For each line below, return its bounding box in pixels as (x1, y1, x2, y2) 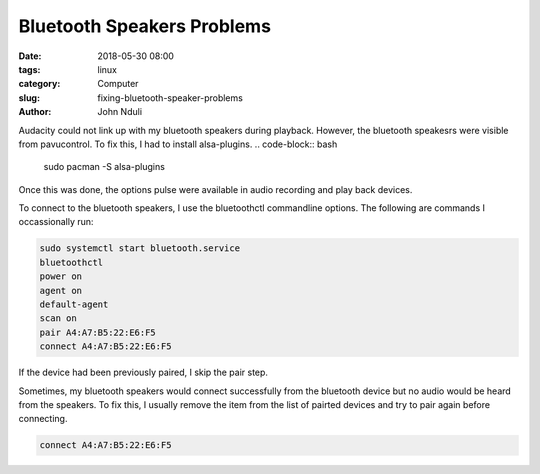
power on (39, 271, 83, 282)
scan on (39, 313, 77, 324)
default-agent (39, 299, 109, 310)
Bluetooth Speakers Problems (18, 15, 272, 37)
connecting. (18, 413, 68, 425)
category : (18, 78, 61, 90)
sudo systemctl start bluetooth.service (39, 243, 240, 254)
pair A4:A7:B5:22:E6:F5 (39, 326, 157, 338)
